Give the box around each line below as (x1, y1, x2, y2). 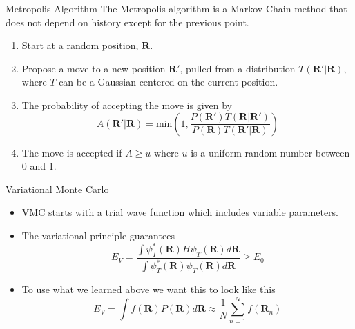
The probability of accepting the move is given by (21, 97, 233, 112)
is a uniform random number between (191, 145, 350, 159)
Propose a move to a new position (21, 61, 166, 75)
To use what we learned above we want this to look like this (21, 282, 276, 296)
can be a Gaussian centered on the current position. (59, 74, 278, 89)
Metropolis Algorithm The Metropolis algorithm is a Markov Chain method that (6, 1, 347, 15)
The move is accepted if (21, 145, 122, 159)
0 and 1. (21, 159, 57, 173)
